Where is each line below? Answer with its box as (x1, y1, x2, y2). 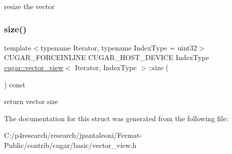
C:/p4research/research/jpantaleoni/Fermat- (4, 130, 142, 140)
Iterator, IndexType (75, 62, 137, 72)
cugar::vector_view (4, 62, 63, 72)
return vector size (4, 96, 58, 107)
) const (4, 79, 26, 89)
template (4, 42, 31, 53)
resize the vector (4, 1, 55, 11)
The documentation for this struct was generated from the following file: (4, 113, 228, 123)
